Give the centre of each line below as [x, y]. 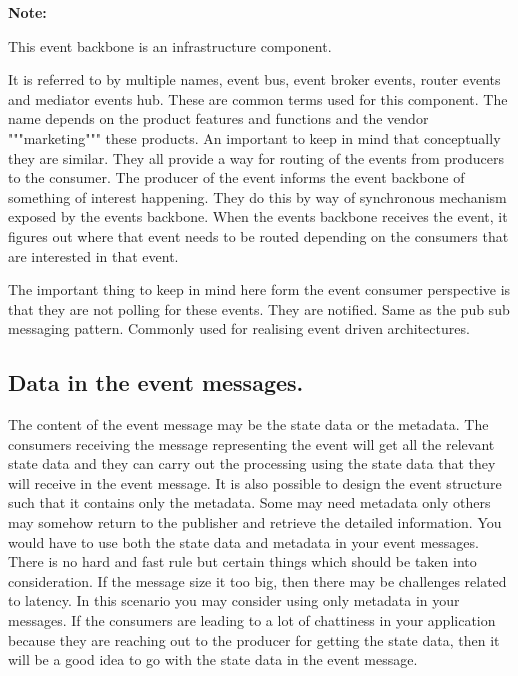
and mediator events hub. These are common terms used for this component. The [258, 98]
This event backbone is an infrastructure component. [170, 45]
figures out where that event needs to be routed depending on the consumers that [258, 235]
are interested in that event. [93, 255]
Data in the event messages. [156, 382]
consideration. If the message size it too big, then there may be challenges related [257, 580]
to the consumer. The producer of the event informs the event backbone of [236, 177]
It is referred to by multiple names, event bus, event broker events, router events [254, 79]
